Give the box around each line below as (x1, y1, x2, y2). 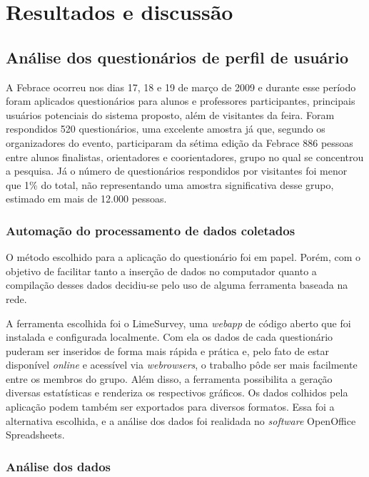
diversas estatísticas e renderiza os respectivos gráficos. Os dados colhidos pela (6, 385, 348, 400)
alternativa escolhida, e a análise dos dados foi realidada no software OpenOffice (6, 413, 356, 428)
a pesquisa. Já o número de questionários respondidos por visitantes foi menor (6, 163, 348, 178)
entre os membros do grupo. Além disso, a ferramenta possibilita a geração (6, 371, 333, 386)
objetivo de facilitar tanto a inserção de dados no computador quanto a (6, 263, 317, 278)
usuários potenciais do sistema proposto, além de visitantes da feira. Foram (6, 107, 335, 122)
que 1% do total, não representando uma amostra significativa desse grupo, (6, 177, 334, 192)
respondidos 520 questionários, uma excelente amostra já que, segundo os (6, 121, 325, 136)
